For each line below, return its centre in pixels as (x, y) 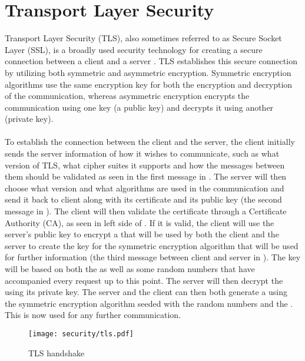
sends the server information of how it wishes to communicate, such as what (142, 153)
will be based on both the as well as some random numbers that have (130, 269)
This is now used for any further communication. (93, 315)
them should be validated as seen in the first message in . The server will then (146, 176)
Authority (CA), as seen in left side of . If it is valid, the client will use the (140, 222)
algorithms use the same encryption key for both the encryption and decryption (149, 84)
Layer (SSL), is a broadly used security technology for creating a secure (134, 49)
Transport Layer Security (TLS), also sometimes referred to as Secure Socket (143, 38)
